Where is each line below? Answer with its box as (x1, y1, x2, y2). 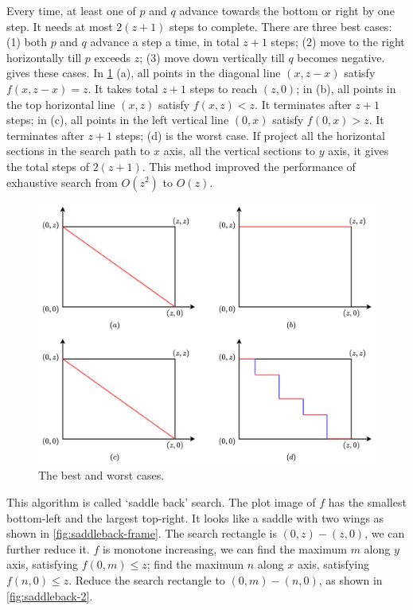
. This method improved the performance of (142, 157, 356, 174)
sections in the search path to (6, 142, 150, 159)
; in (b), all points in (296, 80, 396, 96)
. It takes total (88, 80, 158, 96)
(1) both (6, 33, 47, 50)
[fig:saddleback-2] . (6, 587, 93, 604)
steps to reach (189, 80, 258, 96)
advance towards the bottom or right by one (179, 2, 395, 18)
